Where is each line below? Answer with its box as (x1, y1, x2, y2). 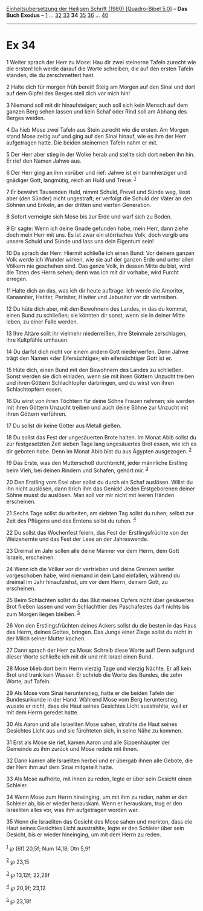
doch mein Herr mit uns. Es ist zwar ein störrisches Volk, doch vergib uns (6, 231, 189, 239)
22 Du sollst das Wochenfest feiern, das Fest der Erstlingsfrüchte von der (6, 529, 189, 536)
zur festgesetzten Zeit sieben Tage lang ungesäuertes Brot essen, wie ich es (6, 440, 197, 447)
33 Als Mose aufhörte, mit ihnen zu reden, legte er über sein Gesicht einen (6, 775, 192, 782)
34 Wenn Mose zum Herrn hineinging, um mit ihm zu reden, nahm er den (6, 793, 188, 801)
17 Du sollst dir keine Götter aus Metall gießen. (6, 422, 122, 429)
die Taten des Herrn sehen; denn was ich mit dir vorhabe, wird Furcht (6, 268, 179, 276)
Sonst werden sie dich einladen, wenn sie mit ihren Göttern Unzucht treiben (6, 373, 195, 380)
